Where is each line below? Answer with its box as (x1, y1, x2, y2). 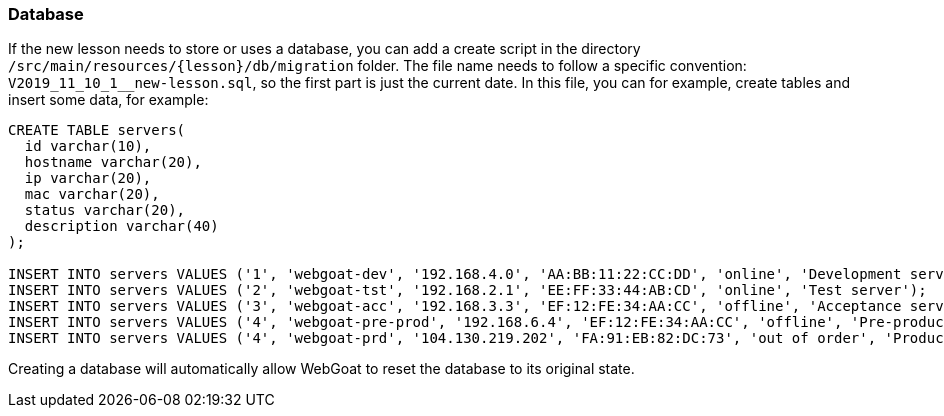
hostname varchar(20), (24, 154, 202, 171)
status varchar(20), (24, 202, 186, 219)
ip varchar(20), (24, 170, 152, 187)
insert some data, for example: (8, 91, 209, 109)
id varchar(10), (24, 138, 152, 155)
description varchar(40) (24, 218, 219, 235)
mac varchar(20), (24, 186, 160, 203)
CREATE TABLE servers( (8, 122, 186, 139)
